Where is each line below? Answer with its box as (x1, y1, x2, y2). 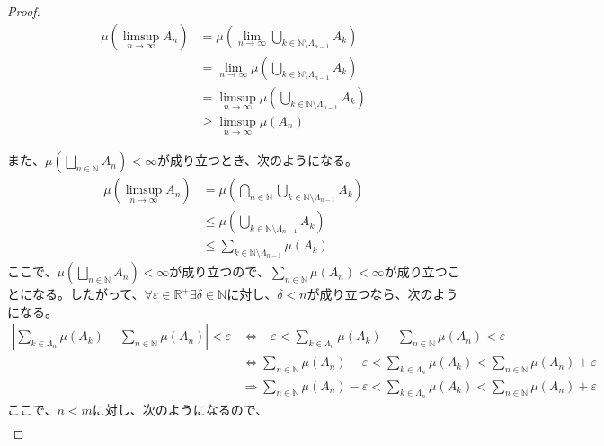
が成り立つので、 (169, 262, 270, 281)
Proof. (7, 2, 40, 20)
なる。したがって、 (31, 284, 145, 303)
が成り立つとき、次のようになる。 (156, 151, 358, 170)
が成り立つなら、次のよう (306, 284, 458, 303)
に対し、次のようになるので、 (92, 399, 269, 418)
